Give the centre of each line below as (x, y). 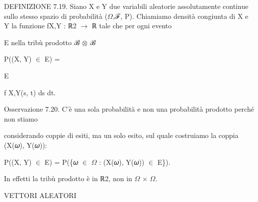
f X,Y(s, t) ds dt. (30, 92)
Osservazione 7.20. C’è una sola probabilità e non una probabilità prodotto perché (129, 109)
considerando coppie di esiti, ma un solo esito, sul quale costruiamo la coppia (121, 135)
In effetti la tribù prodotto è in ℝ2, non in (68, 178)
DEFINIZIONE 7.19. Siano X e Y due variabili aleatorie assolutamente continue (126, 6)
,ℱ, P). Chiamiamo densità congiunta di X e (180, 16)
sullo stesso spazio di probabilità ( (56, 16)
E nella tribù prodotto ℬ (42, 42)
